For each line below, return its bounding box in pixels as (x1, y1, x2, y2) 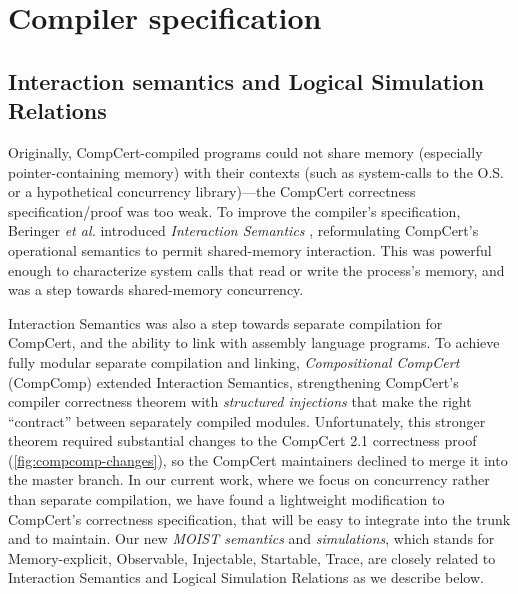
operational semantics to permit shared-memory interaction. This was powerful (8, 239, 492, 260)
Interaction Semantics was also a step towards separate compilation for (8, 312, 443, 333)
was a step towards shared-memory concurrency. (8, 279, 304, 300)
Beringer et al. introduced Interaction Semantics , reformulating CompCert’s (8, 220, 479, 241)
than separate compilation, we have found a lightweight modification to (8, 489, 445, 510)
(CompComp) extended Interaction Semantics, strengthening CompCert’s (8, 371, 459, 392)
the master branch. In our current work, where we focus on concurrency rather (8, 469, 490, 490)
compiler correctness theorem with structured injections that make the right (8, 391, 472, 412)
